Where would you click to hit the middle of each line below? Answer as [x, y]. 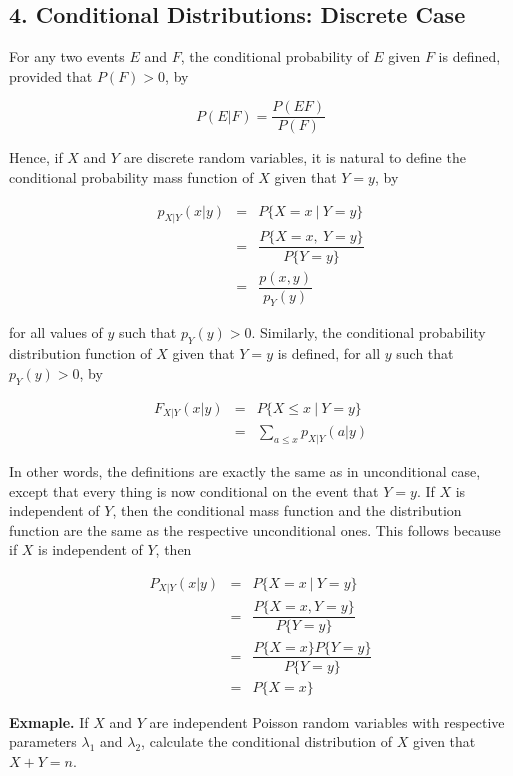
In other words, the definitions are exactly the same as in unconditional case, [245, 470]
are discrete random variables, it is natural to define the [294, 157]
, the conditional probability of [274, 56]
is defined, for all [329, 353]
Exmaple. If [49, 721]
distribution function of [80, 353]
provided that [51, 75]
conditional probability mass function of [131, 177]
